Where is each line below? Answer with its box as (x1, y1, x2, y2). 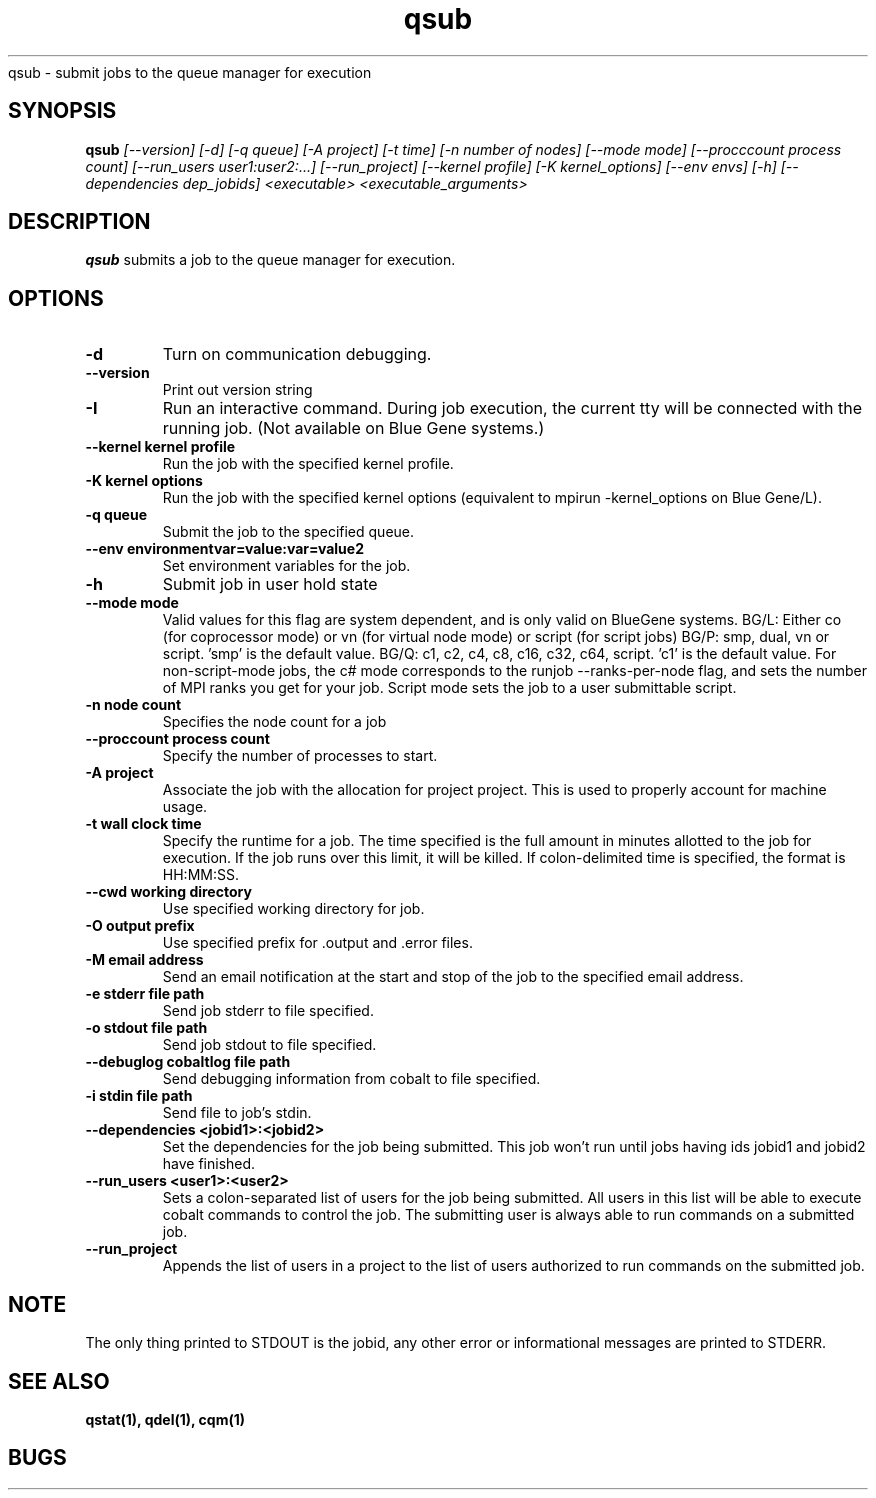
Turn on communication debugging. (162, 344, 432, 365)
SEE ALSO (8, 1368, 110, 1394)
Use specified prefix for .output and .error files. (162, 934, 473, 952)
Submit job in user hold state (162, 574, 378, 595)
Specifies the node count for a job (162, 713, 387, 731)
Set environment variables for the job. (162, 557, 411, 575)
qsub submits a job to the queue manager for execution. (85, 251, 456, 269)
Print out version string (162, 381, 313, 399)
